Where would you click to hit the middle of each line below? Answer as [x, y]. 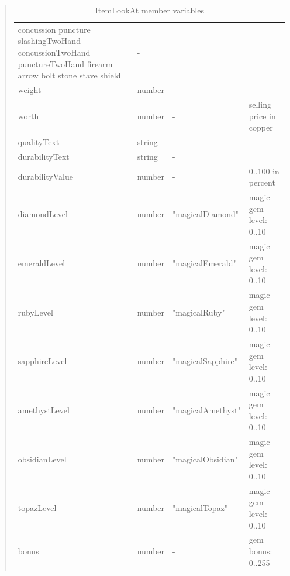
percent [262, 182]
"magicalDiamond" [206, 214]
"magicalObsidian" [205, 459]
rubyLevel [35, 312]
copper [261, 127]
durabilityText [44, 156]
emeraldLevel [42, 263]
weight [30, 90]
